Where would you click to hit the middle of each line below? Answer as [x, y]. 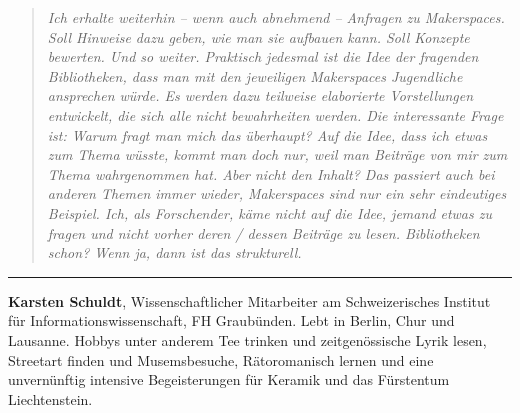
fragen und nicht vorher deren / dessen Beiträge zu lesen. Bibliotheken [263, 232]
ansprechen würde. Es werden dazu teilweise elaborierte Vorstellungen [260, 95]
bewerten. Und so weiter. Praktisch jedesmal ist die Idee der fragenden [263, 56]
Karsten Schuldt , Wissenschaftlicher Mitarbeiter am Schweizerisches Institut [249, 300]
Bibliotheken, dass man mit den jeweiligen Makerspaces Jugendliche [255, 75]
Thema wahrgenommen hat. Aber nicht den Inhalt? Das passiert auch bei [271, 173]
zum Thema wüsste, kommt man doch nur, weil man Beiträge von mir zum [277, 154]
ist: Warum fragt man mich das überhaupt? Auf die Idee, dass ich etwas [267, 134]
